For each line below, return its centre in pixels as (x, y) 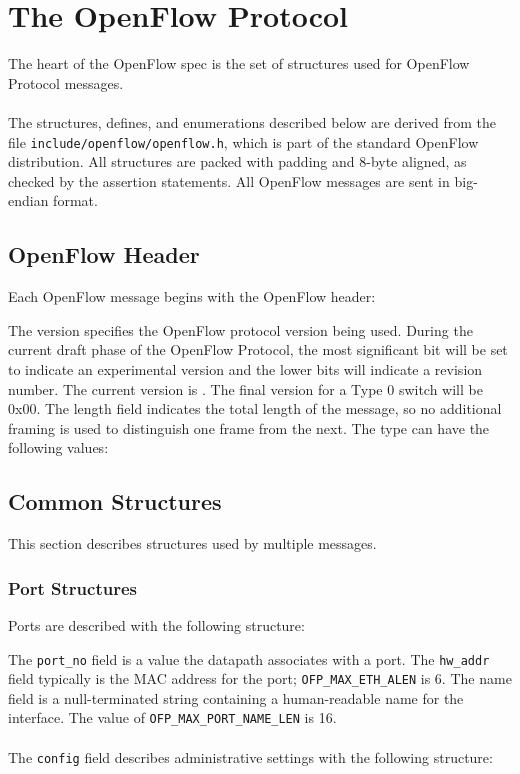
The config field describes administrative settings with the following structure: (250, 756)
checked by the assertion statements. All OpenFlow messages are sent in (229, 180)
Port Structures (72, 587)
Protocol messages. (66, 82)
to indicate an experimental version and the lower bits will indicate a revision (245, 368)
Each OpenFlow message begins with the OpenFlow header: (192, 296)
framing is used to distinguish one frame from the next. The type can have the (249, 427)
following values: (58, 447)
